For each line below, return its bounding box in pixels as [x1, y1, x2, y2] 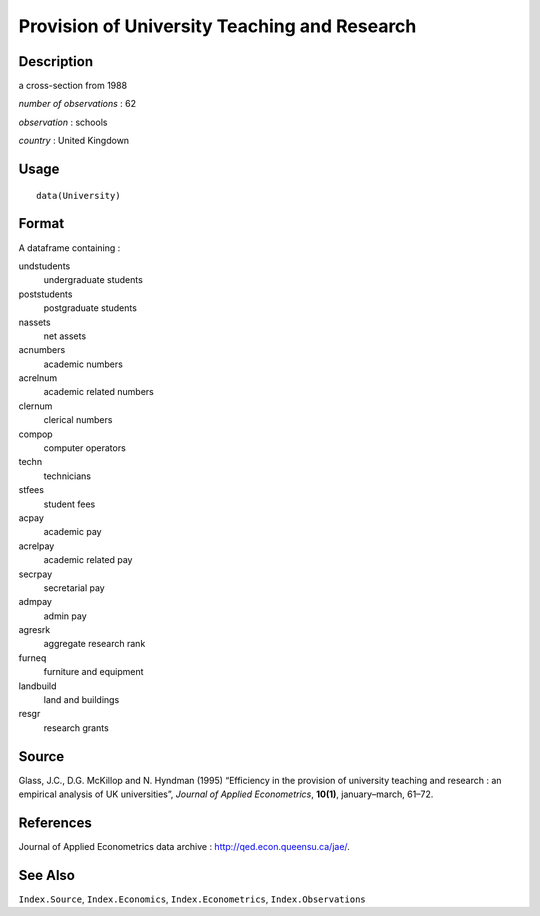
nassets [18, 316, 51, 328]
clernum [18, 400, 53, 412]
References [18, 814, 92, 831]
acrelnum [18, 372, 58, 384]
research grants [43, 721, 109, 734]
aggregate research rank [43, 638, 146, 650]
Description [18, 53, 94, 70]
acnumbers [18, 344, 66, 356]
